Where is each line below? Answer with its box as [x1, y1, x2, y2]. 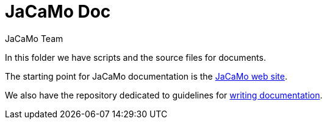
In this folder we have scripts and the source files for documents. [5, 52, 266, 63]
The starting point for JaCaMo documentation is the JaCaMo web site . [5, 71, 287, 81]
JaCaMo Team [5, 33, 63, 44]
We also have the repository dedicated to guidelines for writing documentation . [5, 89, 323, 100]
